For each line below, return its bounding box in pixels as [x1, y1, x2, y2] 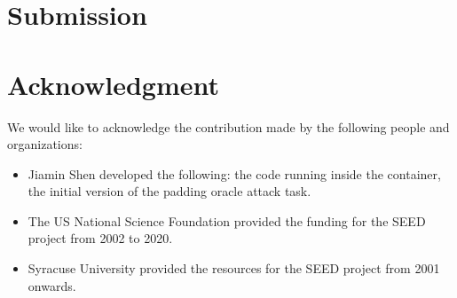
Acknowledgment [7, 66, 219, 102]
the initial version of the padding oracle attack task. [28, 182, 311, 200]
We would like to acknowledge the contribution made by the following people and [7, 117, 450, 136]
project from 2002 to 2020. [28, 229, 173, 247]
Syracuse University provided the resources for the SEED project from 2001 [28, 259, 440, 278]
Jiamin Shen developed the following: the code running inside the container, [28, 164, 441, 183]
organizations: [7, 135, 83, 153]
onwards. [28, 276, 76, 294]
